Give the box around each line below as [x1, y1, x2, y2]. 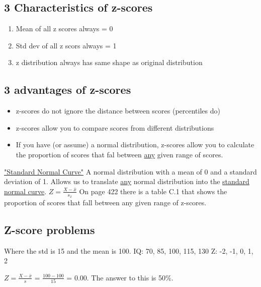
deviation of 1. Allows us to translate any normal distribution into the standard [4, 176, 249, 187]
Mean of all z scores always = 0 [16, 23, 113, 34]
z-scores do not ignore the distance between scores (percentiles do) [16, 105, 220, 116]
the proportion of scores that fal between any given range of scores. [16, 149, 223, 159]
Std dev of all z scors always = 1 [16, 40, 117, 50]
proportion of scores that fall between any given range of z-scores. [4, 197, 207, 207]
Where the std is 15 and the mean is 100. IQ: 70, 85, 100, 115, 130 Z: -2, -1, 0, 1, [4, 245, 253, 256]
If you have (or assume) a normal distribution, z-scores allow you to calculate [16, 139, 254, 150]
